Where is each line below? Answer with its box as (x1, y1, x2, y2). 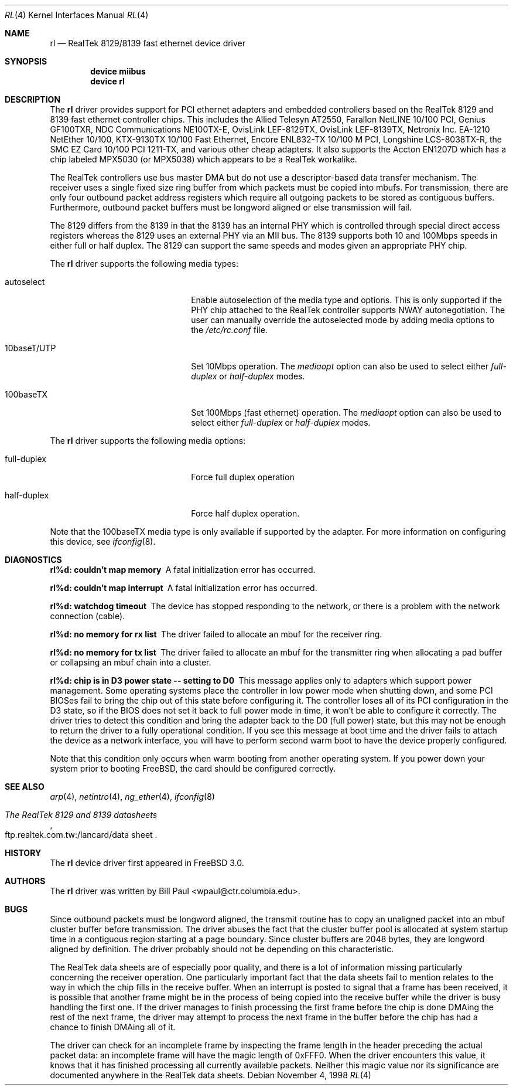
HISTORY (5, 848, 42, 858)
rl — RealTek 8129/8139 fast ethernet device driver (50, 38, 246, 48)
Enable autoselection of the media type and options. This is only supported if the (191, 295, 502, 305)
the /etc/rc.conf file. (191, 325, 268, 335)
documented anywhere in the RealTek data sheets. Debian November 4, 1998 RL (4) (50, 1070, 371, 1080)
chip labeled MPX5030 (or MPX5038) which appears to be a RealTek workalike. (50, 154, 357, 164)
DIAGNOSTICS (5, 555, 62, 565)
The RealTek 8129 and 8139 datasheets (5, 810, 158, 820)
